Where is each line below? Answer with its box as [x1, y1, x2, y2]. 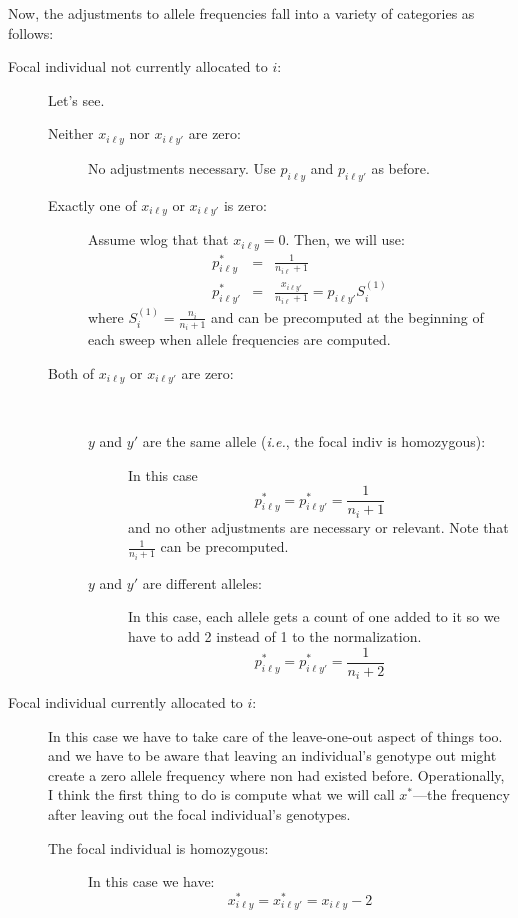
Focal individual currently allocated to [8, 692, 243, 713]
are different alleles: [142, 572, 262, 593]
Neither [48, 123, 94, 144]
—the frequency [413, 784, 510, 805]
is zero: [223, 194, 267, 215]
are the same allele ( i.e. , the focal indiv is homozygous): [142, 431, 486, 451]
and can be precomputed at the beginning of [211, 306, 484, 327]
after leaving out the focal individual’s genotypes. [48, 804, 351, 825]
